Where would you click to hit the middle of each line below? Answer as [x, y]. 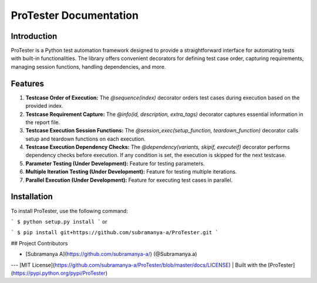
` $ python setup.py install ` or [59, 221]
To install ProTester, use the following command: [70, 211]
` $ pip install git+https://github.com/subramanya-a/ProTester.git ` [114, 233]
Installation [32, 197]
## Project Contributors [39, 243]
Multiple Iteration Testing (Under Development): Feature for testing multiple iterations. [131, 172]
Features [27, 83]
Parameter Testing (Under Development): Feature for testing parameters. [115, 163]
